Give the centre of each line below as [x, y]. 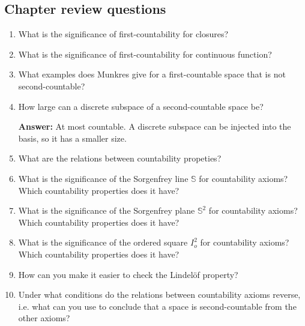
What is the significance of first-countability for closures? [123, 34]
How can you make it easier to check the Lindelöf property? [128, 274]
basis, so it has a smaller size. [72, 138]
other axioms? [44, 318]
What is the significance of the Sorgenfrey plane [107, 210]
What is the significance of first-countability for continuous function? [145, 54]
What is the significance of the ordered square [103, 242]
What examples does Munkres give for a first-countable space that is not [152, 74]
